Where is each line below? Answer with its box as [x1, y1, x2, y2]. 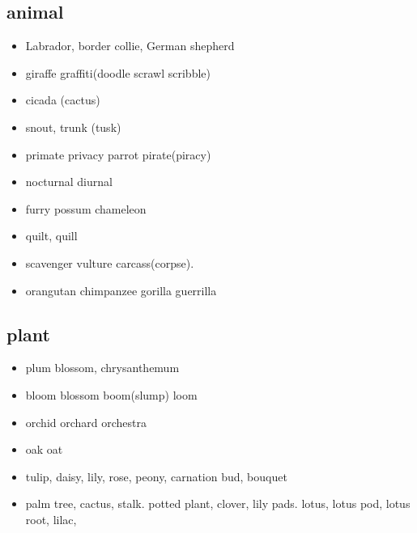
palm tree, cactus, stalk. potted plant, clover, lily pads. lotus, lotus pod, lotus [25, 495, 411, 512]
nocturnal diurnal [25, 173, 113, 190]
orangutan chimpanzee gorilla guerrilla [25, 281, 217, 298]
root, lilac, [25, 510, 77, 527]
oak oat [25, 441, 63, 458]
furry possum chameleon [25, 200, 147, 217]
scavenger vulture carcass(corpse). [25, 254, 194, 271]
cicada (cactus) [25, 91, 100, 108]
